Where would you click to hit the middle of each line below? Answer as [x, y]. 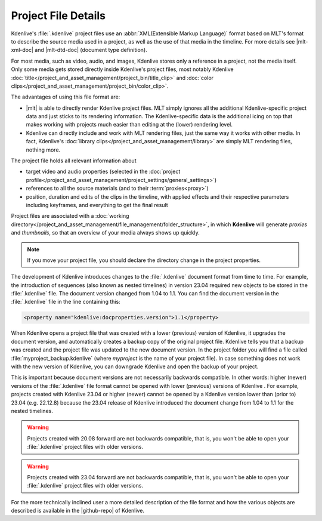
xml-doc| [22, 50]
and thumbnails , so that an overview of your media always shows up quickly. [105, 233]
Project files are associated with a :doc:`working [70, 216]
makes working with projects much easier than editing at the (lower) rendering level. [129, 125]
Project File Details [58, 16]
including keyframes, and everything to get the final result [97, 205]
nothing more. [43, 150]
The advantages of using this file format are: [66, 97]
